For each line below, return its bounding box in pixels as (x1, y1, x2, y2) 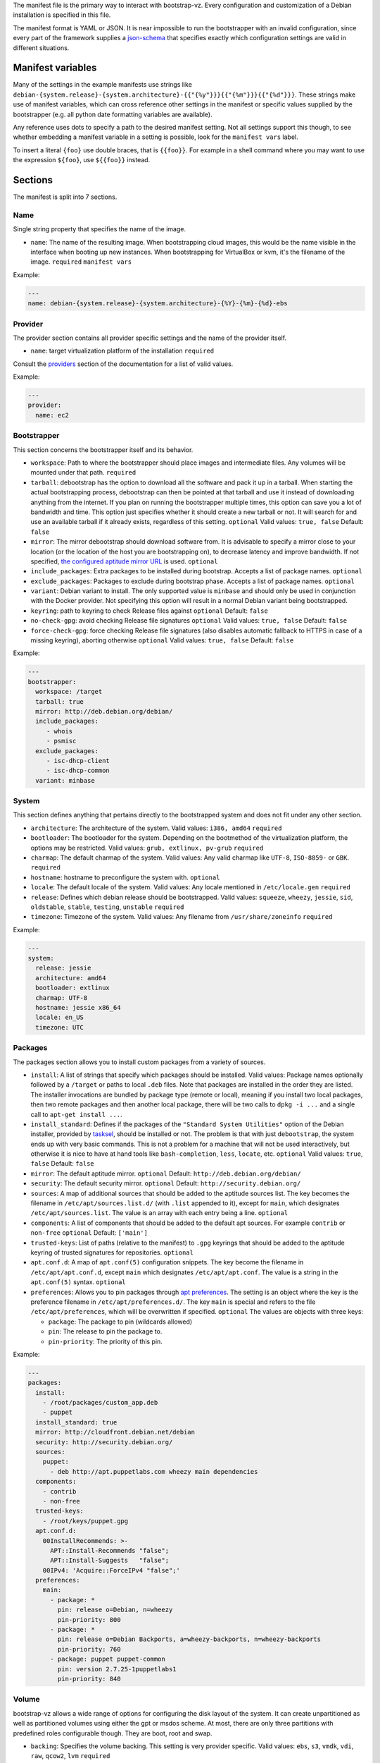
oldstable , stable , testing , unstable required (30, 903, 184, 911)
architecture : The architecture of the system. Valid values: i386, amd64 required (30, 824, 282, 832)
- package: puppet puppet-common (50, 1655, 165, 1664)
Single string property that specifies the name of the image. (13, 225, 186, 233)
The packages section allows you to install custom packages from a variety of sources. (13, 1058, 266, 1066)
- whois (46, 727, 73, 735)
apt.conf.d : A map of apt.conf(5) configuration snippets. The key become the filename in (30, 1258, 304, 1267)
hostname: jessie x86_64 (35, 1003, 121, 1012)
